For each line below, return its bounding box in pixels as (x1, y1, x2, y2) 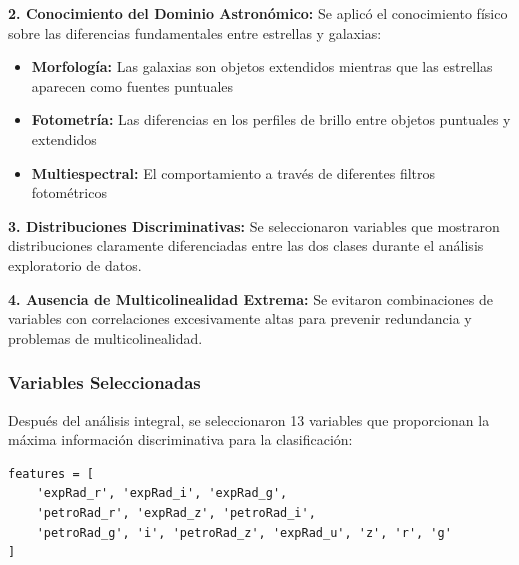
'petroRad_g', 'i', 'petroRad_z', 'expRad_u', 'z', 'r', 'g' (36, 525, 452, 540)
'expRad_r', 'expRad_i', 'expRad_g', (36, 486, 288, 501)
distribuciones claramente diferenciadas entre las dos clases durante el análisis (8, 235, 484, 256)
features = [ (8, 466, 94, 481)
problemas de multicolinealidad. (8, 327, 203, 348)
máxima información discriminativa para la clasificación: (8, 429, 353, 450)
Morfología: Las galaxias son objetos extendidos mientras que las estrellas (31, 56, 493, 77)
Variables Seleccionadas (8, 370, 201, 395)
